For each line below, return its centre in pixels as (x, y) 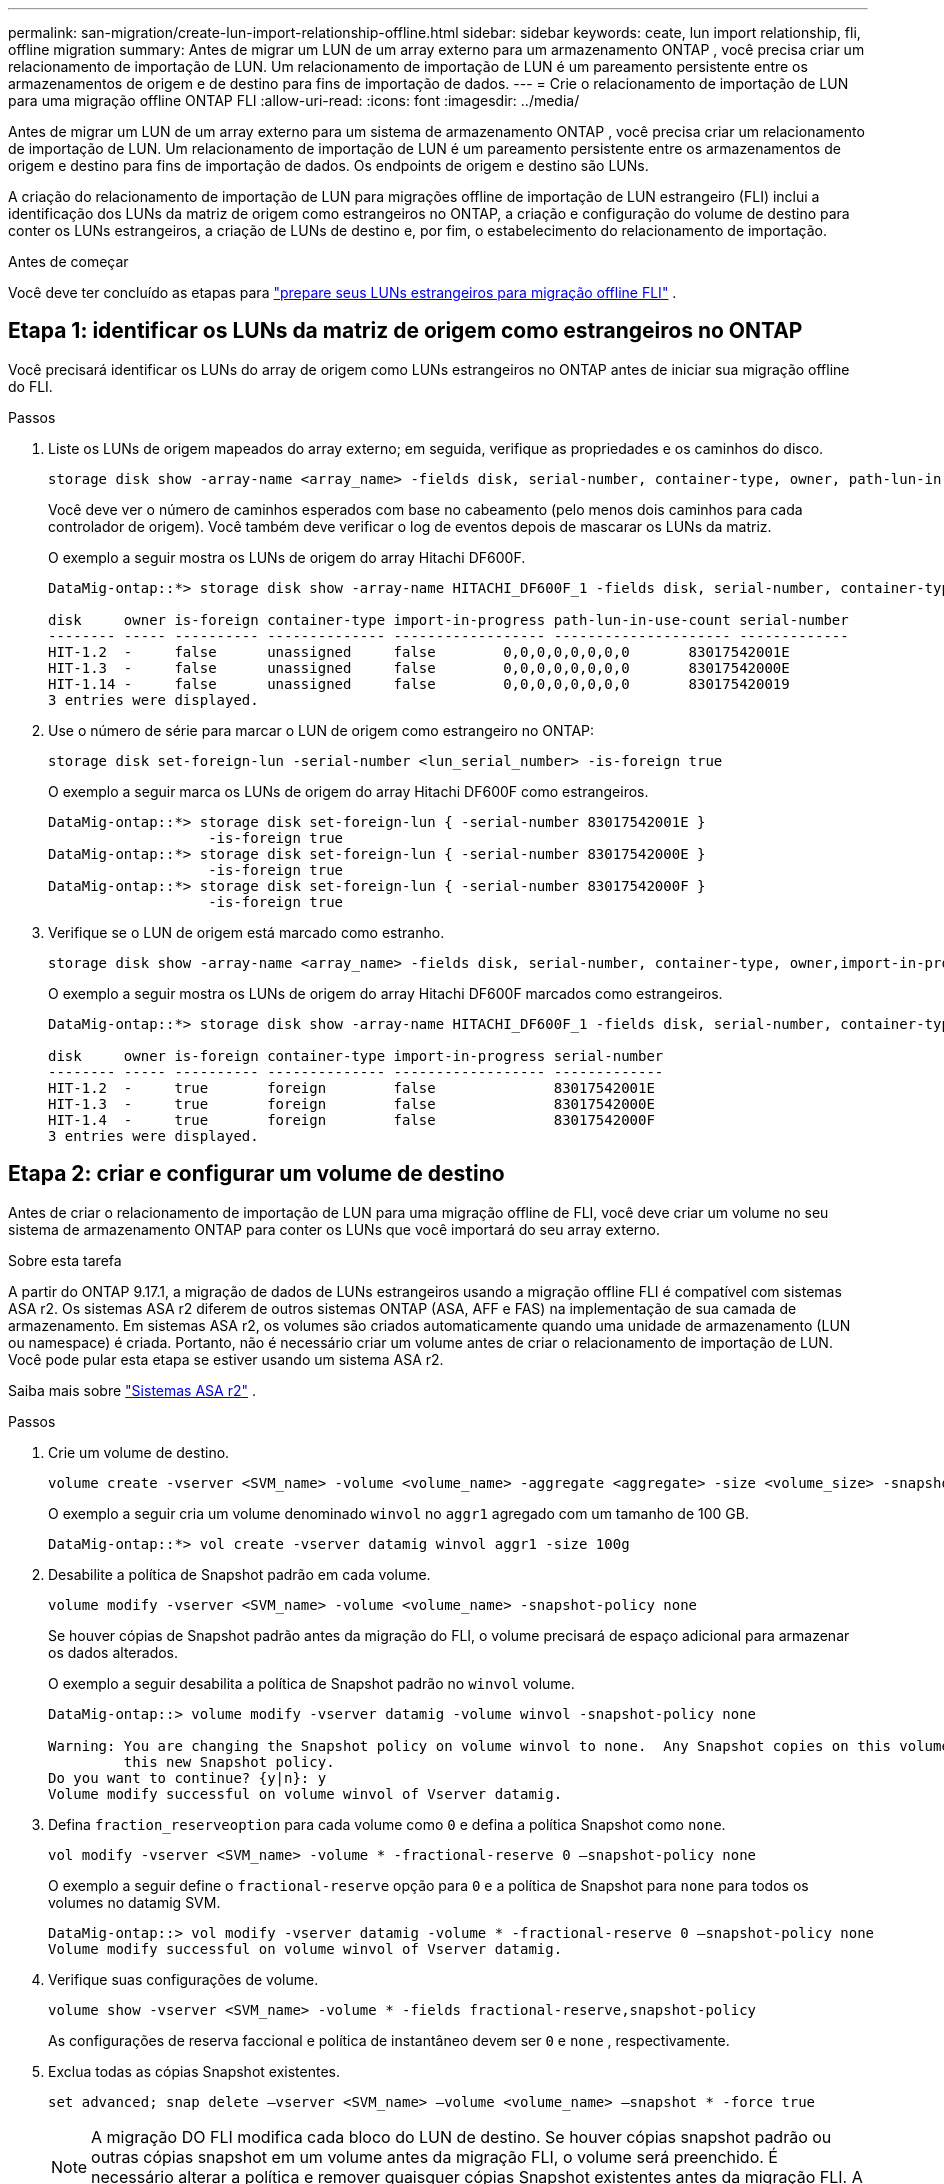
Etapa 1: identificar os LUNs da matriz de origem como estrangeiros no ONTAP (405, 331)
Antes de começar (68, 261)
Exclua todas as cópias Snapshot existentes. (194, 2071)
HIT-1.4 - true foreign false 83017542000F (351, 1119)
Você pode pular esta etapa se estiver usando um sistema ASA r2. (226, 1359)
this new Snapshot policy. (229, 1761)
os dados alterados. (113, 1652)
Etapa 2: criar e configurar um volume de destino (256, 1174)
